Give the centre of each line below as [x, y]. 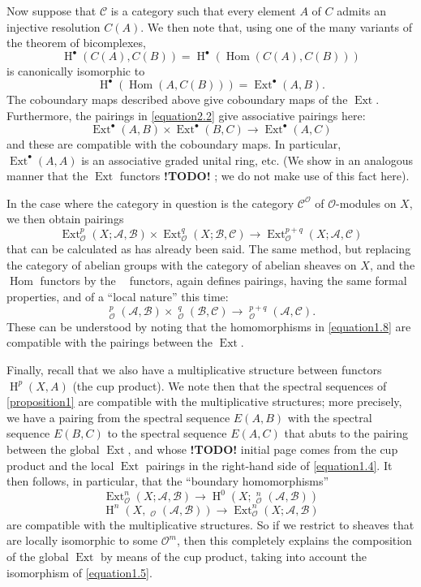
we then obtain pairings [65, 219]
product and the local [60, 465]
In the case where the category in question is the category [150, 203]
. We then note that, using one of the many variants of [276, 26]
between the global [53, 449]
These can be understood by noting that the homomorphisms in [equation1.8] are [209, 326]
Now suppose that [52, 11]
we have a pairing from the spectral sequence [118, 417]
